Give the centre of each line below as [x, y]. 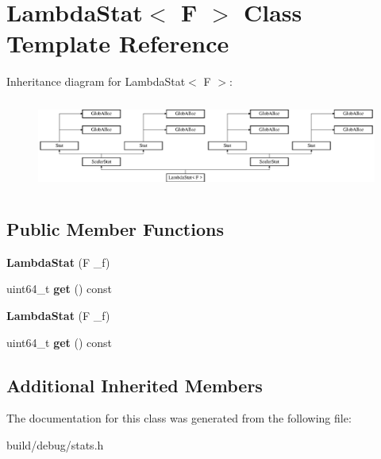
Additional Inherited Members [135, 385]
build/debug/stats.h [55, 444]
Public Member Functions [115, 228]
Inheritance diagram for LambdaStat [96, 81]
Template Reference [118, 43]
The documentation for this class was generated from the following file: [179, 418]
